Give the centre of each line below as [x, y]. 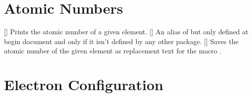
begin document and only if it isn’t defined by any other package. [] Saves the [121, 41]
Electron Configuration [84, 85]
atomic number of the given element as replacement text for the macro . [113, 51]
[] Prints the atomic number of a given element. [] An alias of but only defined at [126, 32]
